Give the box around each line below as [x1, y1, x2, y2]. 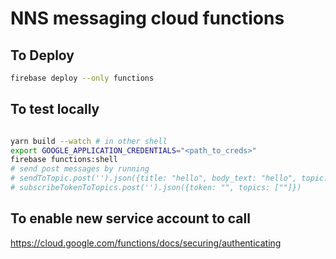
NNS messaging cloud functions [10, 7, 285, 30]
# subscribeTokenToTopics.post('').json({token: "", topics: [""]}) [10, 183, 302, 193]
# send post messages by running [10, 164, 150, 174]
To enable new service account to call [10, 210, 251, 227]
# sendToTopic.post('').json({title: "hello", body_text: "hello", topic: [10, 173, 329, 184]
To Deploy [10, 47, 75, 64]
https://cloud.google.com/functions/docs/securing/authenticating [10, 237, 282, 249]
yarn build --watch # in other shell [10, 136, 168, 146]
